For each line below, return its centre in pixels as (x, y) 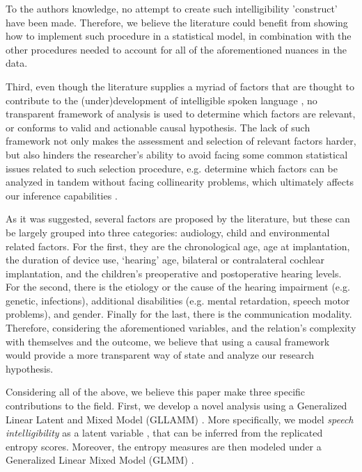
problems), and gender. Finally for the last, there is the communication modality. (179, 314)
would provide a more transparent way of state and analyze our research (160, 355)
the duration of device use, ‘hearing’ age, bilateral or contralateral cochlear (165, 260)
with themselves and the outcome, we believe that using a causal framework (168, 341)
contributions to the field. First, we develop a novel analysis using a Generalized (176, 406)
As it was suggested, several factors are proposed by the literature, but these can (178, 219)
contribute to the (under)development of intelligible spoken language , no (162, 100)
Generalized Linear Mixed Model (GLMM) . (100, 460)
